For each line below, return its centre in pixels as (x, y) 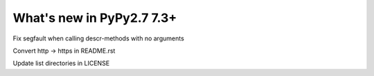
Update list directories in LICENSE (61, 63)
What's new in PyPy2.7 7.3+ (95, 18)
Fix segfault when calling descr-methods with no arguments (99, 38)
